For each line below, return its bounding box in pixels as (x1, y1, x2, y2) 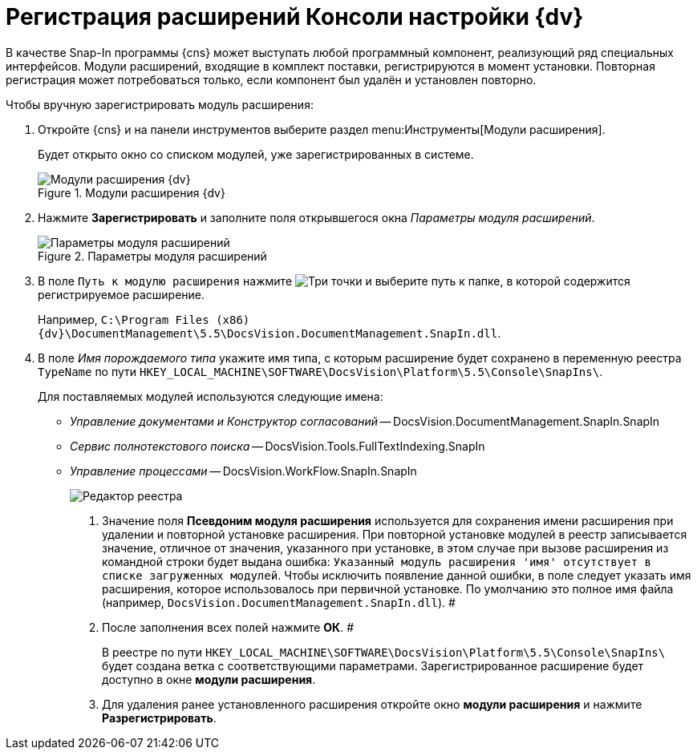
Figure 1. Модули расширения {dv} (38, 185, 225, 200)
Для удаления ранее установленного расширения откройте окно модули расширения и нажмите (102, 697, 642, 711)
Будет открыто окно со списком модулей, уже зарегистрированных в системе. (38, 147, 474, 161)
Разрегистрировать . (102, 710, 217, 725)
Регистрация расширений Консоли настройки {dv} (6, 3, 584, 30)
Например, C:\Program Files (38, 312, 209, 326)
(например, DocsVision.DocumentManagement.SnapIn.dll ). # (102, 595, 456, 609)
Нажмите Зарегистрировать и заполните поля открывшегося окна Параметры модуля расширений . (38, 210, 595, 224)
